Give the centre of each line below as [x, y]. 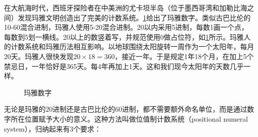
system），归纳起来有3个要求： [53, 128]
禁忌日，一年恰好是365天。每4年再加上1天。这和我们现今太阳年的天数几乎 [124, 66]
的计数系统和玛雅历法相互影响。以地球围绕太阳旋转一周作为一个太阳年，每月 [129, 46]
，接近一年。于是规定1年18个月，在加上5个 [184, 56]
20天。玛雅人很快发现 [39, 56]
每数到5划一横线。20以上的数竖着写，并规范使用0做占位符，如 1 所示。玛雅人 [127, 36]
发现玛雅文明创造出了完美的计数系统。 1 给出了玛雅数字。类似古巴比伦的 [134, 17]
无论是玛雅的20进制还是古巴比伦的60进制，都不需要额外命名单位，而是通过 [126, 109]
